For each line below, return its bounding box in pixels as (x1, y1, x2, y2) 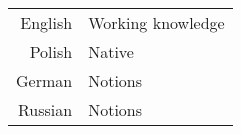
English (20, 10, 73, 34)
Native (88, 39, 134, 63)
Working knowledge (88, 10, 225, 34)
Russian (17, 97, 73, 121)
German (16, 68, 73, 92)
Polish (29, 39, 73, 63)
